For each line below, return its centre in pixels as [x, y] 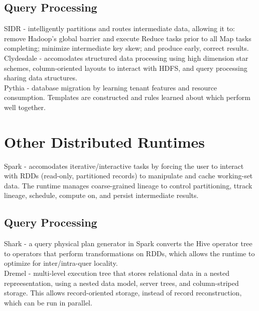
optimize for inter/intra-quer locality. [61, 263]
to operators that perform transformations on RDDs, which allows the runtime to [129, 253]
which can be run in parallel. [48, 302]
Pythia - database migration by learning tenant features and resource [111, 87]
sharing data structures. [41, 78]
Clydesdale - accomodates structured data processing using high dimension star [126, 58]
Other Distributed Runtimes [104, 141]
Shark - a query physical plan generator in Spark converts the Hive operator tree [128, 243]
